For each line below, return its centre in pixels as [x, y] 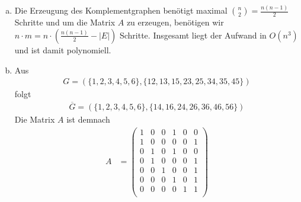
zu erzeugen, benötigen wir [175, 22]
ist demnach [88, 119]
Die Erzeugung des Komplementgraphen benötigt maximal [121, 10]
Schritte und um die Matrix [65, 22]
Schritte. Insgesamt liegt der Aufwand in [193, 35]
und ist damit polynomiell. [63, 49]
